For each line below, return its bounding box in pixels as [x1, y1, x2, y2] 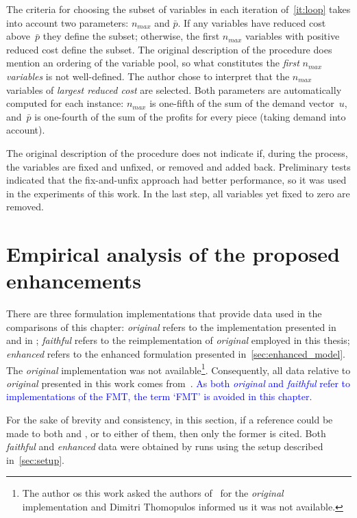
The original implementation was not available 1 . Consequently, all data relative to [6, 360, 351, 377]
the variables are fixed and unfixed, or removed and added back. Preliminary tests [6, 159, 351, 173]
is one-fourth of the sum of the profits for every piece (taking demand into [34, 109, 346, 123]
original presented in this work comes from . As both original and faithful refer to [6, 375, 351, 390]
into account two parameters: [6, 15, 129, 29]
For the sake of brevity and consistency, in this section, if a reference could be [6, 412, 333, 427]
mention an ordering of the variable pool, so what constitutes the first [6, 56, 299, 70]
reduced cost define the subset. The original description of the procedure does [6, 42, 332, 56]
